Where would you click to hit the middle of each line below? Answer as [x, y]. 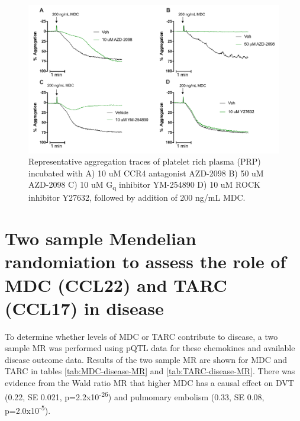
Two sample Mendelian [101, 238]
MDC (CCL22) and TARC [116, 285]
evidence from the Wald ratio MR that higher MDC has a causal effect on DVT [149, 383]
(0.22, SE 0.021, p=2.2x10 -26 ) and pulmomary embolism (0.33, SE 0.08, [135, 396]
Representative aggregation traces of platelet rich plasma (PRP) [145, 161]
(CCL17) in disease [84, 308]
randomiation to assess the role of [146, 261]
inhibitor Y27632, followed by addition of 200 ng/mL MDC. [137, 197]
